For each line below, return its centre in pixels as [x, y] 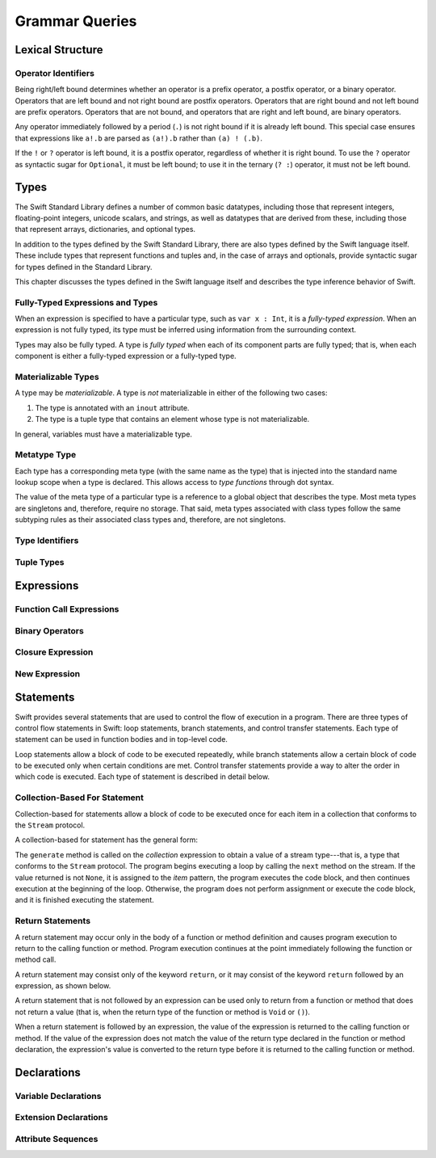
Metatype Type [46, 455]
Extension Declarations [61, 1118]
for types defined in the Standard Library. [84, 267]
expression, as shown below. [63, 986]
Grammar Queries [76, 21]
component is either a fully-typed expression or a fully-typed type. [126, 356]
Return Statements [53, 921]
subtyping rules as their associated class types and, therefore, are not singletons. [151, 520]
